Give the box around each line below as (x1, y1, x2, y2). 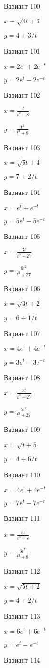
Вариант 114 (4, 655, 40, 665)
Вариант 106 (4, 283, 40, 293)
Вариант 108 (4, 372, 40, 382)
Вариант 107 (4, 328, 40, 338)
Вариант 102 (4, 89, 40, 100)
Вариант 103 (4, 142, 40, 152)
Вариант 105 (4, 231, 40, 241)
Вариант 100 (4, 1, 40, 11)
